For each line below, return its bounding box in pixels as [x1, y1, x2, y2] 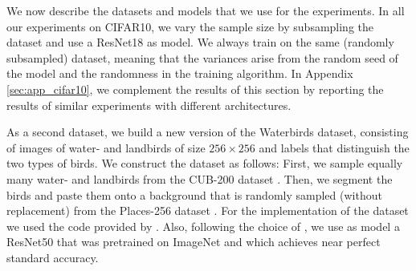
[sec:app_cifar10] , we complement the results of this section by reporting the [6, 80, 384, 97]
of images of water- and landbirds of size [6, 139, 206, 156]
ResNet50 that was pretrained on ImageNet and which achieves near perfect [6, 233, 381, 250]
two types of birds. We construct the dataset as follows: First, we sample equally [6, 155, 403, 172]
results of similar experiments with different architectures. [6, 96, 292, 113]
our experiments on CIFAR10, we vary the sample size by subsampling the [6, 18, 374, 34]
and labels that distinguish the [259, 139, 410, 156]
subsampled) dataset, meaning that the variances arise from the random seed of [6, 49, 398, 66]
